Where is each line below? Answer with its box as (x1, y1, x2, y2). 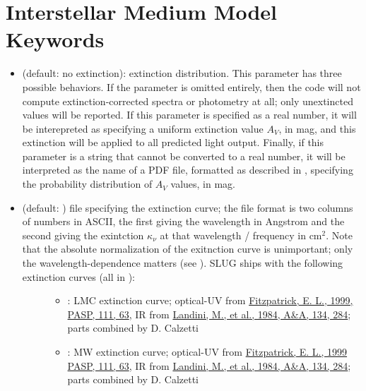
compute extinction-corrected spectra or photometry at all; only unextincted (22, 93, 353, 108)
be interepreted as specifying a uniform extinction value (22, 121, 264, 136)
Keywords (6, 25, 105, 54)
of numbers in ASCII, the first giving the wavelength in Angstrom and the (22, 214, 345, 229)
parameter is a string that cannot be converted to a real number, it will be (22, 148, 346, 163)
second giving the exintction (22, 227, 144, 242)
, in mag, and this (278, 121, 356, 136)
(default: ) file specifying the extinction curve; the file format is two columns (22, 200, 353, 215)
